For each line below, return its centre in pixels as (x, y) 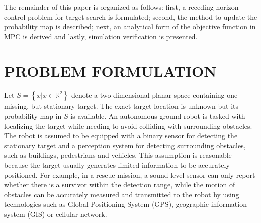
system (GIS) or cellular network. (56, 214)
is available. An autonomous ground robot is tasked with (158, 116)
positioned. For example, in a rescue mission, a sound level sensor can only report (130, 175)
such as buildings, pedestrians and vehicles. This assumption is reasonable (118, 155)
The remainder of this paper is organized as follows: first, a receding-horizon (121, 7)
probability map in (33, 116)
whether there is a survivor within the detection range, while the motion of (120, 185)
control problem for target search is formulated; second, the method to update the (131, 16)
